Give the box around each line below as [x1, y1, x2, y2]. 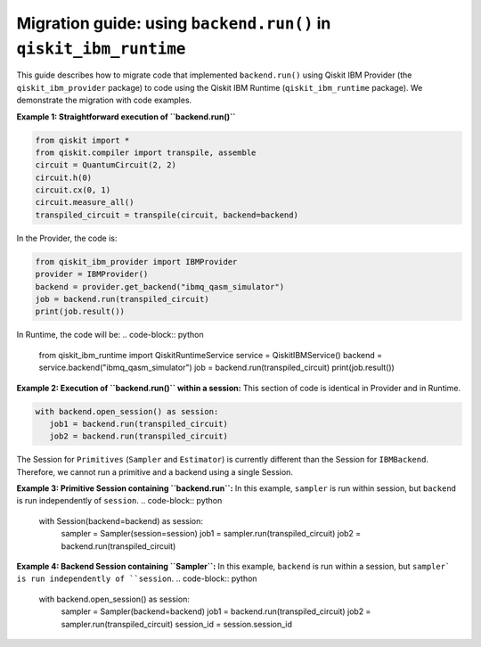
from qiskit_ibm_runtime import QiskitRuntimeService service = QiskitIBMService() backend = [38, 349, 383, 360]
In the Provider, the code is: [16, 233, 118, 243]
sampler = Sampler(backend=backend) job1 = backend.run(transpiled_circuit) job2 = [61, 606, 371, 617]
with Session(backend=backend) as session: [38, 515, 204, 526]
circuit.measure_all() [35, 197, 135, 208]
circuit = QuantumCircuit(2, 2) [35, 160, 177, 170]
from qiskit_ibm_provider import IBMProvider [35, 257, 238, 266]
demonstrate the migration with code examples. [16, 94, 192, 106]
